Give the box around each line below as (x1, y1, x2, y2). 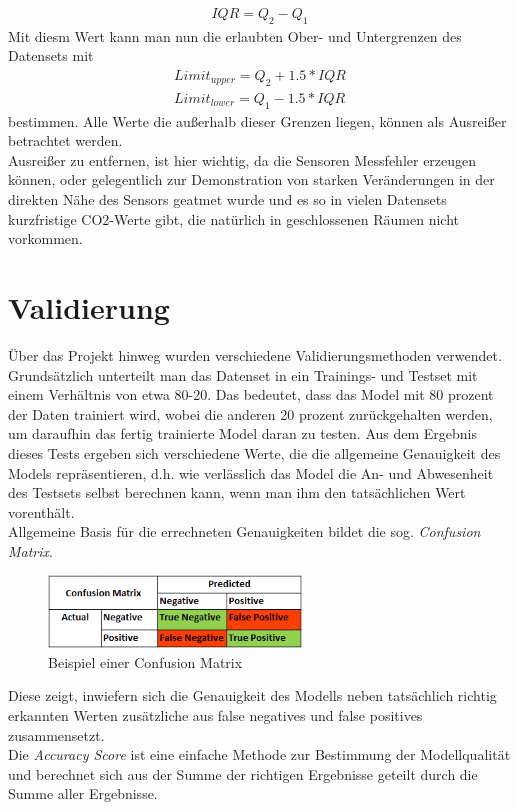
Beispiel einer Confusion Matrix (48, 651, 243, 672)
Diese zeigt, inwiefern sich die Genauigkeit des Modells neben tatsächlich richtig (8, 685, 497, 706)
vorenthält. (8, 501, 75, 522)
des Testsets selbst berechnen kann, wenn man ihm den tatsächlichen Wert (8, 482, 466, 503)
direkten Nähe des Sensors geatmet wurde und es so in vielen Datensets (8, 189, 447, 210)
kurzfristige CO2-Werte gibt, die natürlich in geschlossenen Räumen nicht (8, 208, 459, 229)
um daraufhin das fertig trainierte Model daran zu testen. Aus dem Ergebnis (8, 423, 477, 444)
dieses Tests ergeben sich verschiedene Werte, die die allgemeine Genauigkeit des (8, 442, 501, 463)
